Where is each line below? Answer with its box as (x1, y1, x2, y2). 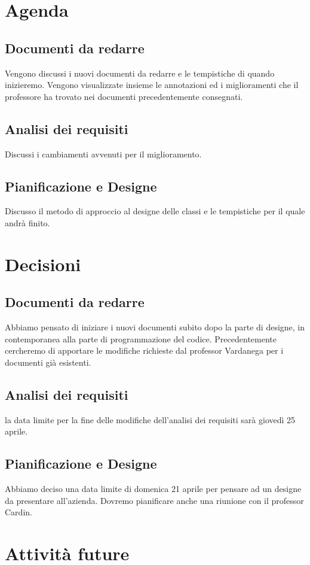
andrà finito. (5, 216, 50, 229)
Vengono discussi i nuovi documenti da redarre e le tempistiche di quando (5, 66, 275, 79)
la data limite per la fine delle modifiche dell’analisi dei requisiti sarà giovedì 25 (5, 413, 296, 426)
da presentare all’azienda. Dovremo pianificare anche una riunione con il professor (5, 494, 304, 506)
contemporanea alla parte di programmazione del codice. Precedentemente (5, 332, 277, 345)
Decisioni (5, 251, 81, 276)
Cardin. (5, 506, 32, 518)
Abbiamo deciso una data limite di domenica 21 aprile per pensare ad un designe (5, 482, 302, 495)
